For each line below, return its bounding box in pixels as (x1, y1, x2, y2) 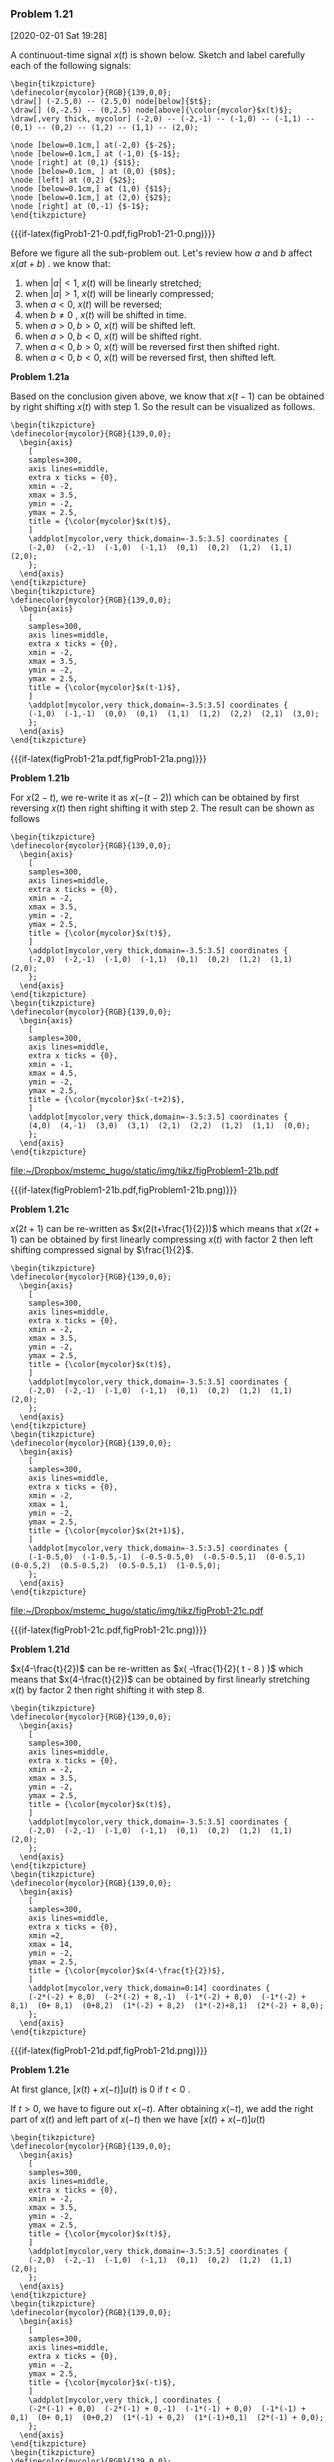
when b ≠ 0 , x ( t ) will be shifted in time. (24, 309, 187, 321)
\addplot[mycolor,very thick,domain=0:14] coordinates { (28, 1983, 271, 1994)
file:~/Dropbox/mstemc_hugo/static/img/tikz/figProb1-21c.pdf (10, 1605, 264, 1617)
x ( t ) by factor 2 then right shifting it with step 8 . (10, 1684, 205, 1696)
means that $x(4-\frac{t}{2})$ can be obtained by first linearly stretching (10, 1673, 310, 1686)
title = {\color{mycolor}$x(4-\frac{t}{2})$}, (28, 1966, 226, 1976)
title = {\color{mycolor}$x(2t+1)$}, (28, 1526, 186, 1536)
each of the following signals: (10, 60, 132, 72)
